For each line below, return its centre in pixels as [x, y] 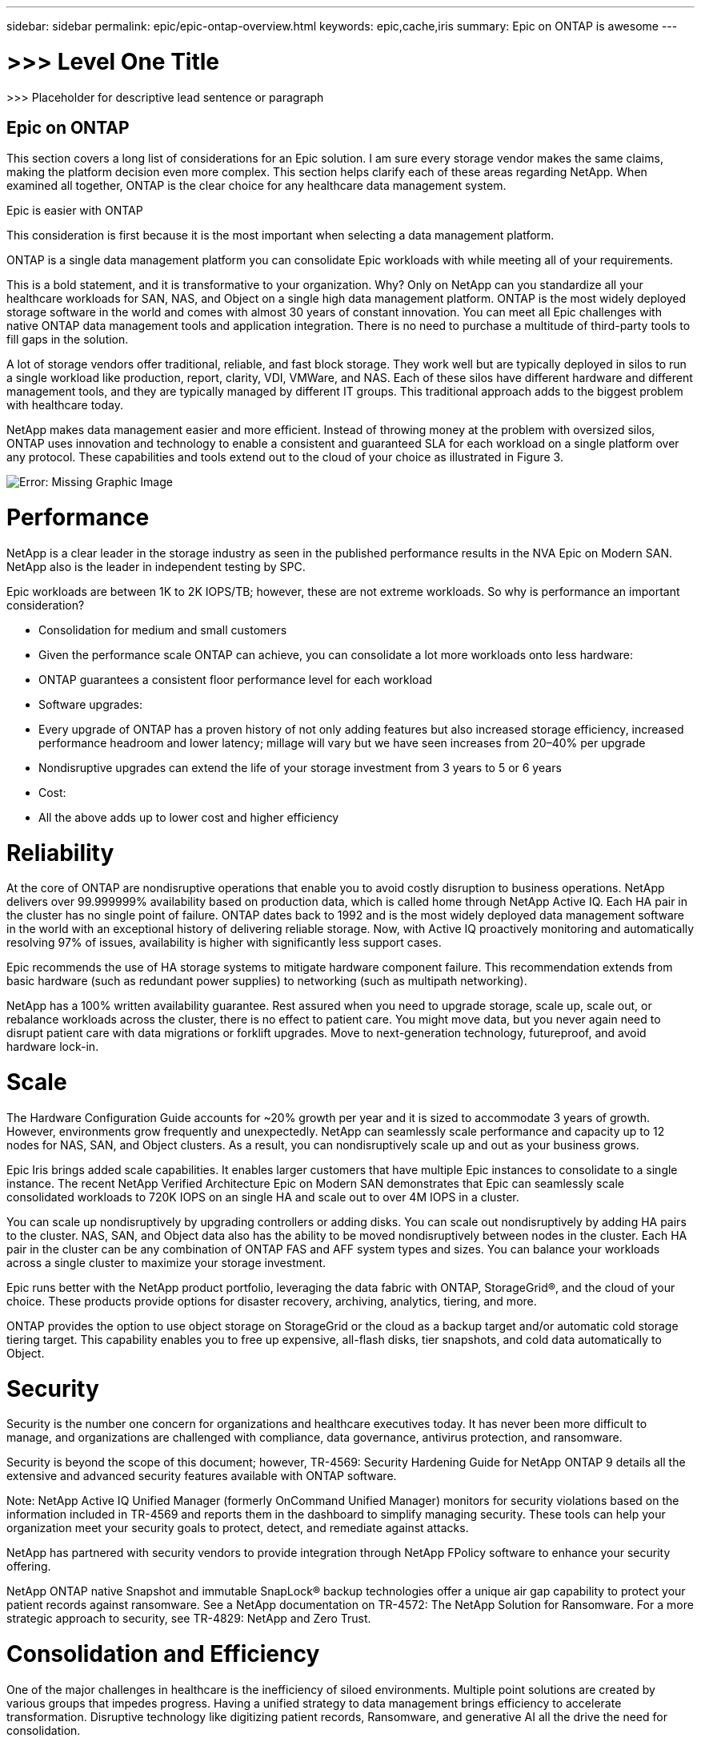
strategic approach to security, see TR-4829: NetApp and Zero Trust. [189, 1619]
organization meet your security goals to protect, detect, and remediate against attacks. [238, 1528]
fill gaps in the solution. [68, 340]
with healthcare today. [65, 405]
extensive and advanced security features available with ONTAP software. [202, 1476]
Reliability [60, 853]
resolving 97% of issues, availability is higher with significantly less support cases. [224, 943]
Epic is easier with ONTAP [75, 211]
